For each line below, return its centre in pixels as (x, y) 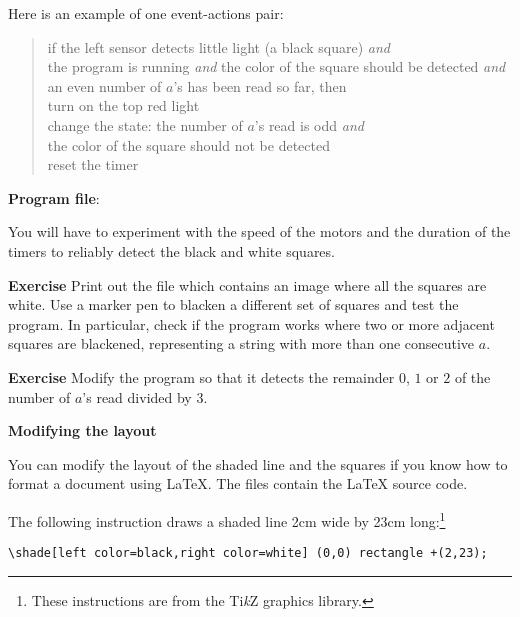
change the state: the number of (145, 124)
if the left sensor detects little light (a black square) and (219, 46)
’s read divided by (137, 396)
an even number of (104, 85)
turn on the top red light (123, 105)
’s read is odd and (309, 124)
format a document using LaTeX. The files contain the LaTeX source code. (238, 483)
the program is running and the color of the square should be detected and (276, 66)
